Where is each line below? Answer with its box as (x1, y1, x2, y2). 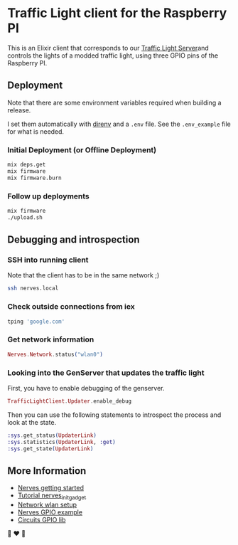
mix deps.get (7, 162, 46, 169)
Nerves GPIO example (17, 508, 83, 517)
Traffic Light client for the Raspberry (7, 5, 227, 21)
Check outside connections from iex (7, 302, 135, 312)
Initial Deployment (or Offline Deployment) (7, 144, 157, 154)
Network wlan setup (17, 500, 77, 509)
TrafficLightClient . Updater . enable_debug (7, 397, 132, 405)
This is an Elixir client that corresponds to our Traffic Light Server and (7, 43, 210, 52)
